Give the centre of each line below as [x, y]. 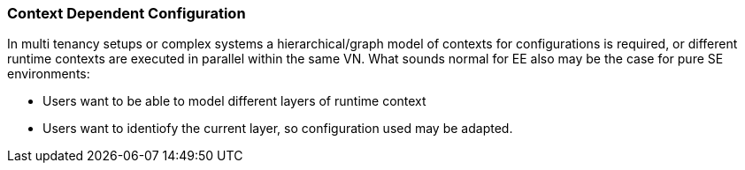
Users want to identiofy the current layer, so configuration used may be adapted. [278, 129]
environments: [49, 74]
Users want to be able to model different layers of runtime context [234, 101]
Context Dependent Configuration [127, 13]
